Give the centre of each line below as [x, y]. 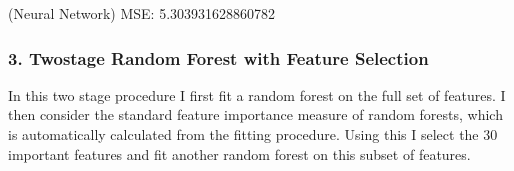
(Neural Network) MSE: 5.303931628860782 [142, 13]
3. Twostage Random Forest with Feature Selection [218, 57]
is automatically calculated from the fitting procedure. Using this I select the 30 [253, 134]
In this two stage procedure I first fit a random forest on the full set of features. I [257, 94]
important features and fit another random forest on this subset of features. [239, 153]
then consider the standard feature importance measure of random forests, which [255, 114]
